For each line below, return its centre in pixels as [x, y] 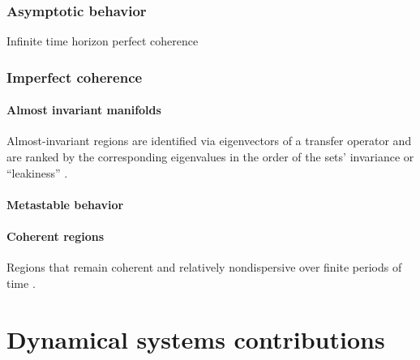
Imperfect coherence [75, 77]
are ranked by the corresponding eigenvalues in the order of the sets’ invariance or [210, 157]
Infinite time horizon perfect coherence [103, 41]
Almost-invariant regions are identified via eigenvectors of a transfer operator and [209, 141]
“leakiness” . [37, 172]
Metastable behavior [65, 204]
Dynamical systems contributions [196, 339]
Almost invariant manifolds [84, 110]
